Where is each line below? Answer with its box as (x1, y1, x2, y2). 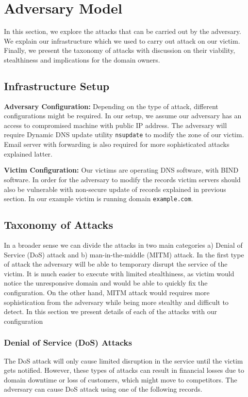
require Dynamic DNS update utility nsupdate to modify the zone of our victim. (4, 129, 244, 140)
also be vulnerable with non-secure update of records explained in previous (4, 184, 226, 194)
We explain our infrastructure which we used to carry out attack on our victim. (4, 35, 240, 46)
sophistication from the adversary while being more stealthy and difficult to (4, 297, 229, 307)
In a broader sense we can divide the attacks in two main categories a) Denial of (4, 239, 243, 250)
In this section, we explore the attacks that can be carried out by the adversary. (4, 26, 241, 36)
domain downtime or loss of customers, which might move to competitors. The (4, 374, 237, 384)
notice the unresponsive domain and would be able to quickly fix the (4, 278, 208, 288)
